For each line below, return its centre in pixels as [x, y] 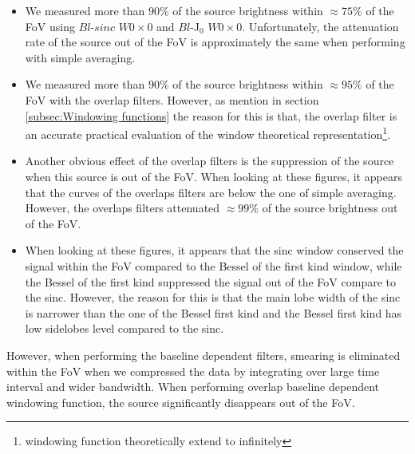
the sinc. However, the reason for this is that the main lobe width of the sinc [213, 297]
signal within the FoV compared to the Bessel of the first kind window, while [213, 265]
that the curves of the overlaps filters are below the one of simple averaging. [211, 192]
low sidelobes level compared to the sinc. [125, 328]
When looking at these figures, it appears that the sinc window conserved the [214, 250]
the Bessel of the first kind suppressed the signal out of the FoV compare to [210, 281]
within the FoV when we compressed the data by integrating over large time [193, 371]
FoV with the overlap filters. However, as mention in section [172, 99]
